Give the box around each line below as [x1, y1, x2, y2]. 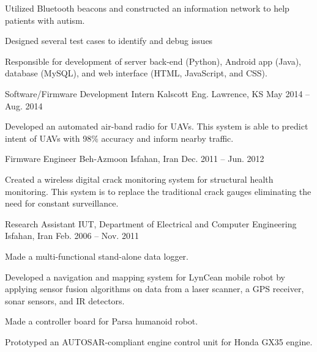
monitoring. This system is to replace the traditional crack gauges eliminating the [5, 185, 311, 197]
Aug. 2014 [5, 99, 43, 112]
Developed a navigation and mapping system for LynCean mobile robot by [5, 270, 285, 283]
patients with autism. [5, 13, 85, 26]
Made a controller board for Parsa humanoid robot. [5, 315, 198, 328]
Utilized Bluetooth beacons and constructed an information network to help [5, 2, 289, 14]
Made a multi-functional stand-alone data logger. [5, 249, 188, 262]
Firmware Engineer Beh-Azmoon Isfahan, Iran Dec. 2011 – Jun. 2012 [5, 152, 264, 165]
